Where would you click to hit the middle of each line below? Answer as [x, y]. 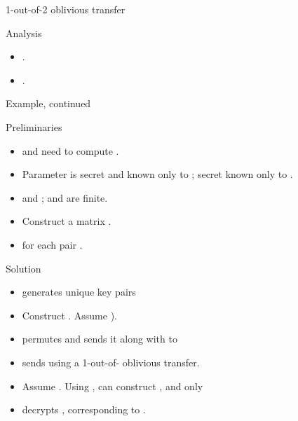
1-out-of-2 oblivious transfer [66, 9]
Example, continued [48, 103]
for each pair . [52, 244]
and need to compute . [70, 150]
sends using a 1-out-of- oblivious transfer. [111, 362]
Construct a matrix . [67, 221]
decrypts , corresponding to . [84, 409]
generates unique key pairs [79, 292]
